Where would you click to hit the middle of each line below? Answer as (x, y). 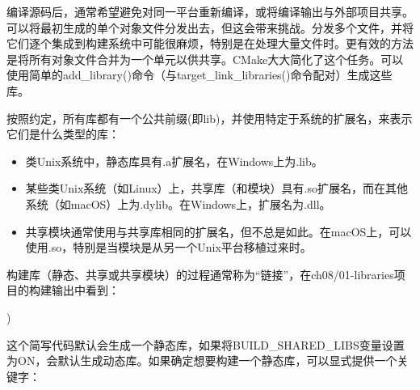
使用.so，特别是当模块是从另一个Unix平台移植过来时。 (168, 247)
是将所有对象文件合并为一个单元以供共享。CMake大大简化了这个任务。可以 (205, 59)
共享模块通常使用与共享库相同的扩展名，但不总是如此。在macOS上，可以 (218, 231)
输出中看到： (85, 290)
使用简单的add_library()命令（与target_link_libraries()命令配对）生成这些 (199, 75)
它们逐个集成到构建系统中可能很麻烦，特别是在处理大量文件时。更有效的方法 (210, 43)
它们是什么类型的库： (63, 134)
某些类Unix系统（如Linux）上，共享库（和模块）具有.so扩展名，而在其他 (216, 188)
